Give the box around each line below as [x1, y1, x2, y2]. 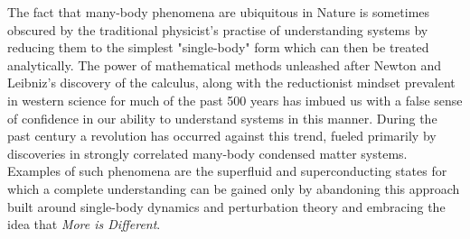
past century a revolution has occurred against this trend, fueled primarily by [7, 126, 437, 145]
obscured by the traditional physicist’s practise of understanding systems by [7, 20, 428, 39]
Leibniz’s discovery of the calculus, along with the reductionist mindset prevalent [7, 73, 456, 92]
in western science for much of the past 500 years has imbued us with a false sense [7, 90, 463, 109]
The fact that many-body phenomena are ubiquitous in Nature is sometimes [7, 3, 430, 21]
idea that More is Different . [7, 215, 161, 234]
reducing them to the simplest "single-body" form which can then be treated [7, 38, 429, 57]
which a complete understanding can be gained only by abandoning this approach [7, 179, 460, 198]
